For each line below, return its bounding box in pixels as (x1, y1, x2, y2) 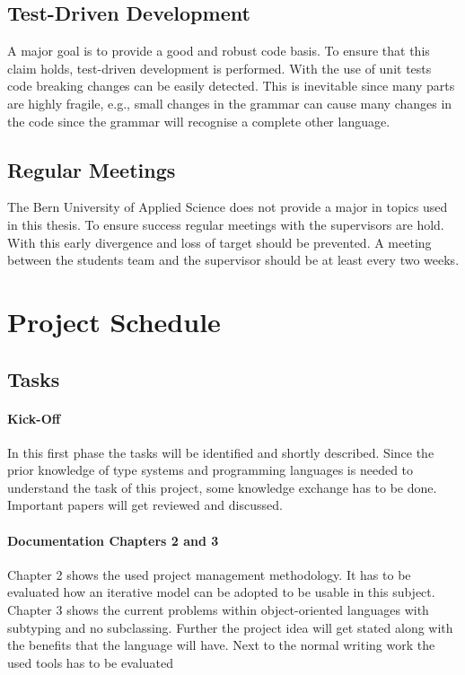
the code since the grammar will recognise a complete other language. (7, 111, 390, 130)
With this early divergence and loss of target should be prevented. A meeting (7, 232, 432, 251)
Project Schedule (7, 302, 221, 339)
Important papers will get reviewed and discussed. (7, 495, 283, 514)
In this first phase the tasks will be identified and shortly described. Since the (7, 443, 434, 461)
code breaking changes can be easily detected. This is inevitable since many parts (7, 76, 455, 95)
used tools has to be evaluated (7, 653, 173, 671)
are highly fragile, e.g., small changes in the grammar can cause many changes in (7, 93, 452, 112)
